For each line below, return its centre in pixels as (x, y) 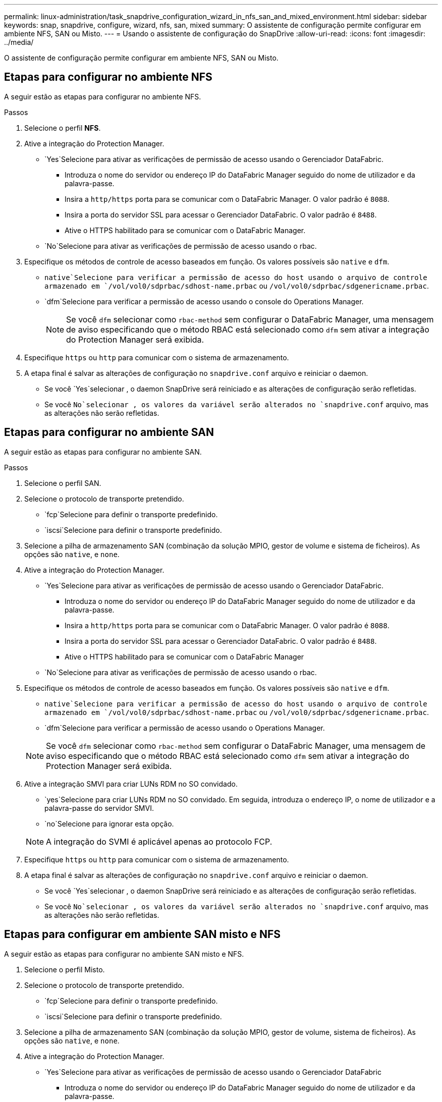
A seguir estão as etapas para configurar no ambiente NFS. (103, 96)
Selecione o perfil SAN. (63, 483)
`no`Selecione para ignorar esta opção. (109, 823)
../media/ (19, 42)
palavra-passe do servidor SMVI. (99, 808)
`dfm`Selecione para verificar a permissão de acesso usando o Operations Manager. (185, 728)
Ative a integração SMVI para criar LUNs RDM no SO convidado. (131, 784)
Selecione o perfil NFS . (63, 128)
